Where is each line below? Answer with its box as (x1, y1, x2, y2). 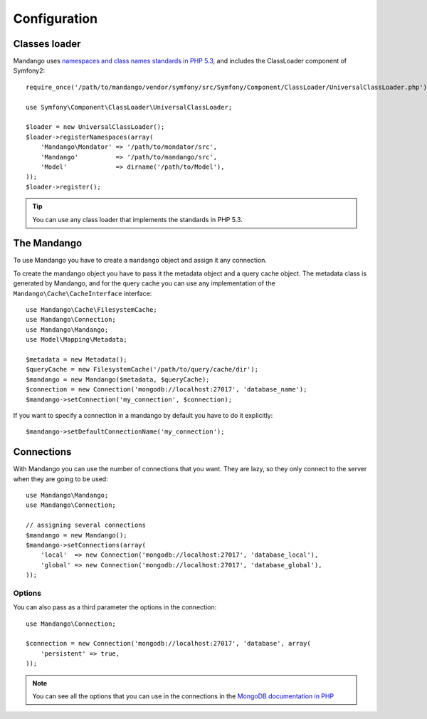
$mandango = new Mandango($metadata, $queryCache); (26, 375, 210, 384)
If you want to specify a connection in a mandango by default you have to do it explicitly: (13, 411, 273, 419)
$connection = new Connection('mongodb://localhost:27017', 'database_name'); (26, 385, 307, 394)
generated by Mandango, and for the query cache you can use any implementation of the (13, 279, 275, 288)
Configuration (13, 11, 98, 26)
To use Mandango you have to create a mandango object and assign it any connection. (13, 256, 267, 265)
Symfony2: (13, 66, 46, 75)
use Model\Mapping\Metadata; (26, 335, 127, 344)
